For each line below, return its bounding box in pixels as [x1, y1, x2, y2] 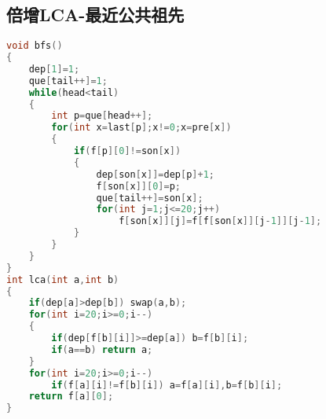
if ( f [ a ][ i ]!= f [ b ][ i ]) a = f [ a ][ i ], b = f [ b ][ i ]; [51, 379, 283, 391]
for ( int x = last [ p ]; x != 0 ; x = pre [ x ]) [51, 122, 232, 134]
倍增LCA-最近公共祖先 [6, 2, 185, 27]
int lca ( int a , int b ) [6, 274, 119, 285]
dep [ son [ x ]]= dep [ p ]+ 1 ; [96, 168, 215, 180]
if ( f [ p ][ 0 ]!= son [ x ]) [73, 145, 181, 157]
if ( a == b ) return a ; [51, 344, 153, 355]
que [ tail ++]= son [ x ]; [96, 192, 203, 204]
